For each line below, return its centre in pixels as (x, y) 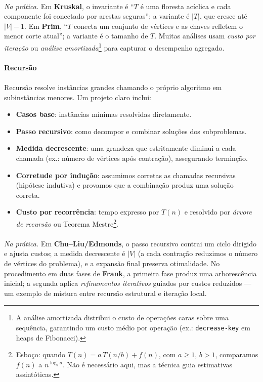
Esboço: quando (40, 354)
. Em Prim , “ (46, 26)
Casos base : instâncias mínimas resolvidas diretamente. (104, 114)
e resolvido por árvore (218, 212)
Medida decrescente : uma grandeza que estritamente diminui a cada (126, 148)
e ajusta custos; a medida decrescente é (65, 253)
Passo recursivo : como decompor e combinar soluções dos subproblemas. (131, 131)
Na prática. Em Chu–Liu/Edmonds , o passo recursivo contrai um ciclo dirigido (130, 243)
